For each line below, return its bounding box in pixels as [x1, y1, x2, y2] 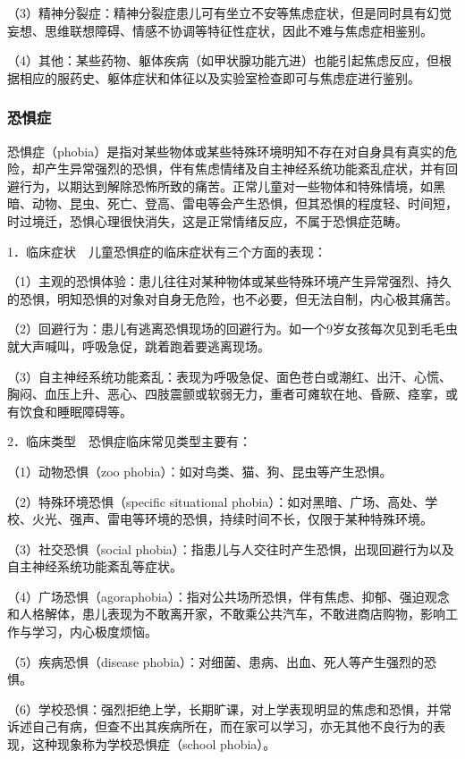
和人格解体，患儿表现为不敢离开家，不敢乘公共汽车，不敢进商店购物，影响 [7, 604, 445, 623]
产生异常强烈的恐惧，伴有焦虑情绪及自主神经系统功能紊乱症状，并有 [44, 159, 445, 178]
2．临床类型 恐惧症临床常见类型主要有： [7, 432, 251, 451]
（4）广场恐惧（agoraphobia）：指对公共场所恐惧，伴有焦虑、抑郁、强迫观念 [7, 586, 450, 605]
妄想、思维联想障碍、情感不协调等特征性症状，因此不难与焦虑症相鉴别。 [7, 21, 433, 39]
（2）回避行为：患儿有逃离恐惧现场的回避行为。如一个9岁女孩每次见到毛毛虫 [7, 319, 458, 338]
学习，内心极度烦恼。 [31, 622, 157, 641]
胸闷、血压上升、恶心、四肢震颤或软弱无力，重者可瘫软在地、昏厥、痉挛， [7, 384, 445, 403]
